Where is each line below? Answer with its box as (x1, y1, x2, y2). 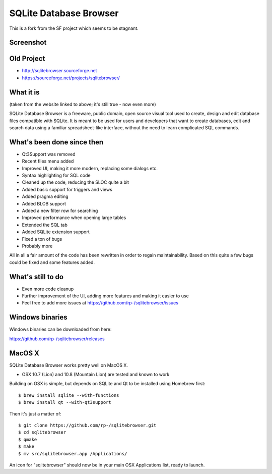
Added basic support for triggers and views (22, 186, 113, 192)
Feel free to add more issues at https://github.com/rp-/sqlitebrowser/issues (22, 300, 179, 306)
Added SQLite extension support (22, 229, 90, 235)
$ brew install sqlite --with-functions (18, 392, 119, 398)
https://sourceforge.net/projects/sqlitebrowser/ (22, 75, 120, 81)
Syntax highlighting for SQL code (22, 172, 91, 179)
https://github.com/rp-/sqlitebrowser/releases (9, 336, 105, 342)
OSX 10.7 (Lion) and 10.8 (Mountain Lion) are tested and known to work (22, 371, 170, 377)
